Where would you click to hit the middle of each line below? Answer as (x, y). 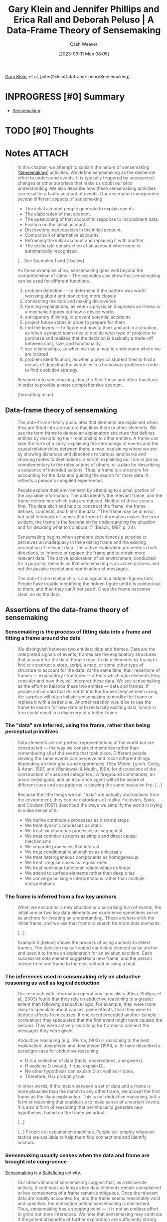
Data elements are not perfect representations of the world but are (86, 742)
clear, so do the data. (39, 594)
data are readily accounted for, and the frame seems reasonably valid (89, 1198)
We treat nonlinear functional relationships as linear (78, 868)
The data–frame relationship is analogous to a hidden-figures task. (86, 578)
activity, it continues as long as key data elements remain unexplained (89, 1188)
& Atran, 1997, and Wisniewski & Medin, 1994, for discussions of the (86, 769)
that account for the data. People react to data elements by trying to (87, 659)
